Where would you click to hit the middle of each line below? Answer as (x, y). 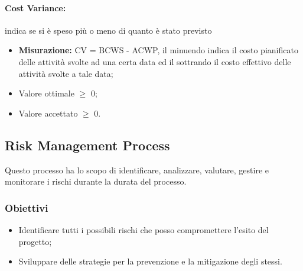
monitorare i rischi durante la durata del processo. (96, 181)
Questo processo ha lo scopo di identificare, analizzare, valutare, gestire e (137, 170)
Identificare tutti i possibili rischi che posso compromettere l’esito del (144, 229)
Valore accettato (48, 113)
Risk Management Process (87, 145)
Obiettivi (27, 207)
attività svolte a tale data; (66, 73)
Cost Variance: (35, 7)
